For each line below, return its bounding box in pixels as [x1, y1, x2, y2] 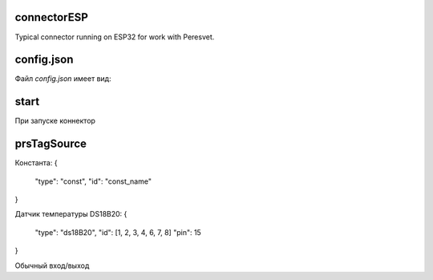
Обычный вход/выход [14, 261, 90, 270]
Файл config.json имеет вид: [14, 74, 111, 83]
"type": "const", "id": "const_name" [34, 177, 152, 186]
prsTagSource [14, 137, 87, 151]
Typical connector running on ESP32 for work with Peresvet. [14, 32, 215, 42]
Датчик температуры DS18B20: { [14, 209, 127, 219]
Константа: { [14, 158, 58, 168]
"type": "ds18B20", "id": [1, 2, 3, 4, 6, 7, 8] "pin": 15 [34, 227, 202, 237]
